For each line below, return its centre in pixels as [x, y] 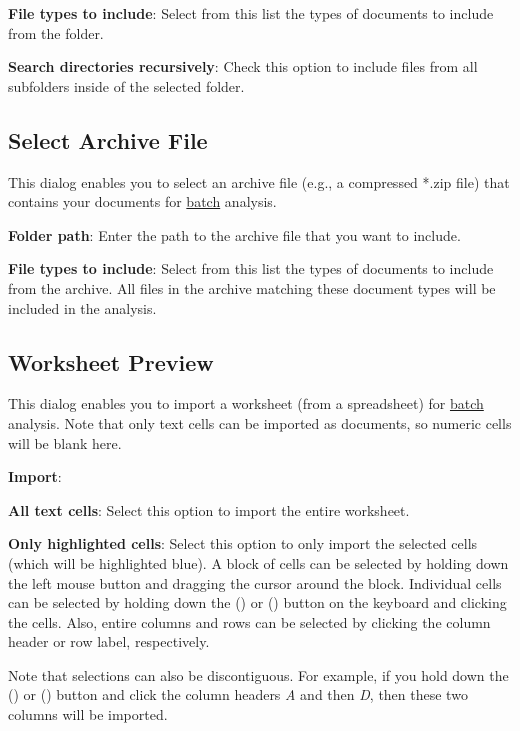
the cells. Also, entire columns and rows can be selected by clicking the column [249, 621]
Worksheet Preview [111, 361]
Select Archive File [108, 139]
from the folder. [56, 32]
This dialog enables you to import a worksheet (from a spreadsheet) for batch [246, 403]
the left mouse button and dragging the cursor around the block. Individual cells [255, 582]
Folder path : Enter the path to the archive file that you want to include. [234, 234]
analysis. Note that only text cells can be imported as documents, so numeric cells [260, 422]
